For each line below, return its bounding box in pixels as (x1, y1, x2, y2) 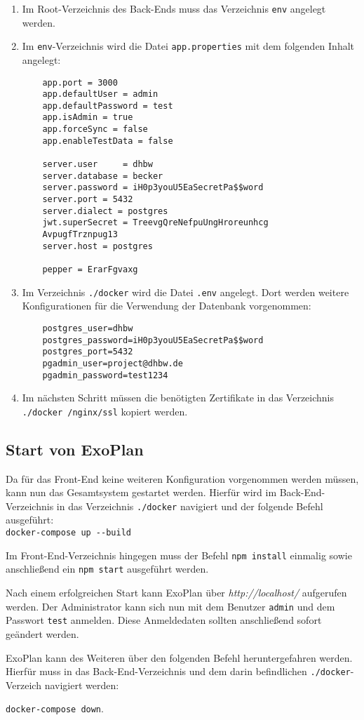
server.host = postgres (42, 241, 153, 251)
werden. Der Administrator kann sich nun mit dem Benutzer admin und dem (6, 599, 335, 613)
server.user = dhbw (42, 159, 153, 170)
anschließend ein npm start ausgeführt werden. (6, 561, 209, 576)
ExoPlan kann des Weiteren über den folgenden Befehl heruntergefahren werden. (6, 650, 353, 665)
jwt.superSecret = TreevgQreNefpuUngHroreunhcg (42, 218, 269, 228)
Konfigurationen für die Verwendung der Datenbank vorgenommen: (22, 298, 311, 313)
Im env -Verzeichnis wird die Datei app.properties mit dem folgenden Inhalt (22, 39, 355, 53)
